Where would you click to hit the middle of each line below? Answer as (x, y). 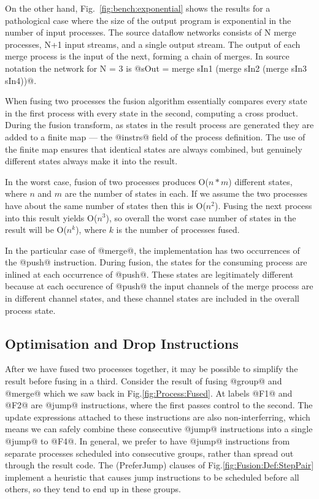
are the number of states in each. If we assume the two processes (186, 193)
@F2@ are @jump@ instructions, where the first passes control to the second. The (159, 405)
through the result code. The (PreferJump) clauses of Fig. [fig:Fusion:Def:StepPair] (159, 465)
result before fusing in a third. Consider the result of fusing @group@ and (144, 381)
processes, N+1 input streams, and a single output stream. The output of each (153, 44)
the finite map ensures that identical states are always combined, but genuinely (154, 149)
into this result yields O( (51, 217)
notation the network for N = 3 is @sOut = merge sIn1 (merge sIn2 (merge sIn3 (156, 68)
